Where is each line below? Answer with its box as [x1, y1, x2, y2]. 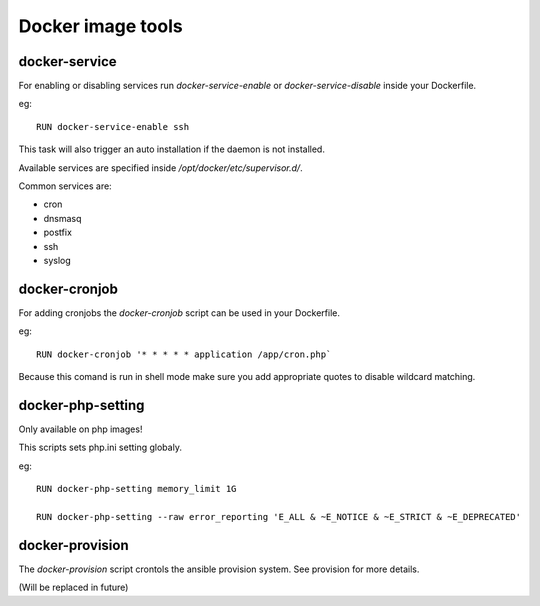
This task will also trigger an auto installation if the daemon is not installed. [18, 143, 325, 155]
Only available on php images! [18, 423, 143, 435]
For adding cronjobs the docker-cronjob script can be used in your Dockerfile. [18, 306, 340, 319]
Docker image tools [18, 15, 184, 37]
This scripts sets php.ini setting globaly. [18, 441, 182, 454]
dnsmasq [43, 212, 82, 224]
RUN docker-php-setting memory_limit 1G [36, 483, 237, 495]
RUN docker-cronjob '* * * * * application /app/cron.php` [36, 348, 332, 360]
